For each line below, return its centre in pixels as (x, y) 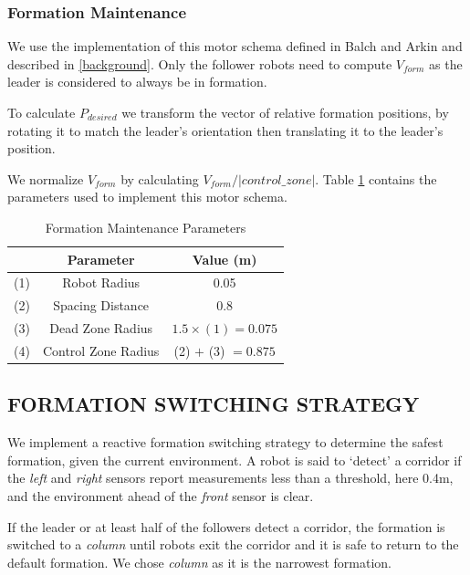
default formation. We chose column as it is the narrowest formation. (199, 562)
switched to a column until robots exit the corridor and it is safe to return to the (233, 544)
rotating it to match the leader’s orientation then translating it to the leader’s (225, 130)
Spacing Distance (101, 305)
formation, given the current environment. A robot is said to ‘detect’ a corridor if (235, 460)
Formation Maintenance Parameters (146, 227)
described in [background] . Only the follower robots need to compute (200, 63)
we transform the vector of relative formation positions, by (285, 112)
